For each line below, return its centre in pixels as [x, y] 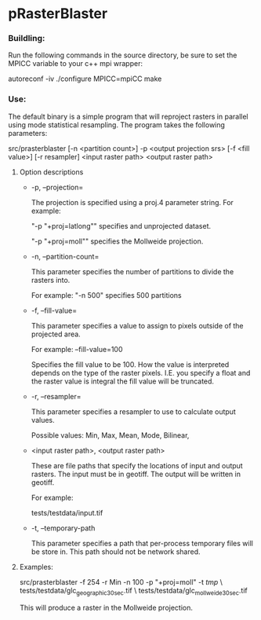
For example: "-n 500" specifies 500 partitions [106, 295]
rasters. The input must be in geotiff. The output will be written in [136, 474]
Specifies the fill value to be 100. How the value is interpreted [130, 364]
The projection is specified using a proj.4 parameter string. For [132, 202]
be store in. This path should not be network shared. [116, 552]
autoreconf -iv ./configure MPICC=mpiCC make [85, 79]
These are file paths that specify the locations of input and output [137, 465]
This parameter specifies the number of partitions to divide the [132, 271]
